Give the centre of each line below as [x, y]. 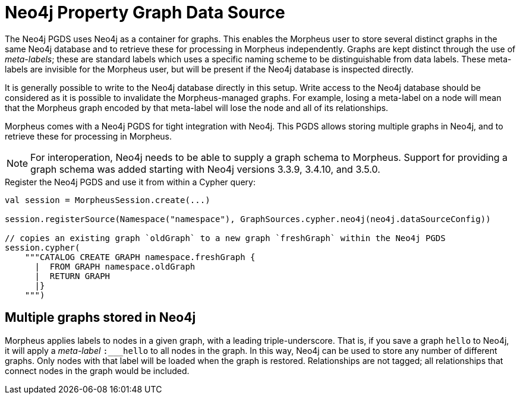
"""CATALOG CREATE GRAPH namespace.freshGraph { [140, 257]
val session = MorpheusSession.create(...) [108, 200]
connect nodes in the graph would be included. [97, 370]
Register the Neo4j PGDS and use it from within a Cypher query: [130, 182]
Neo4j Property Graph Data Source [145, 12]
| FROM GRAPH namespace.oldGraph [115, 266]
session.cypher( [42, 247]
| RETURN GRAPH [73, 276]
